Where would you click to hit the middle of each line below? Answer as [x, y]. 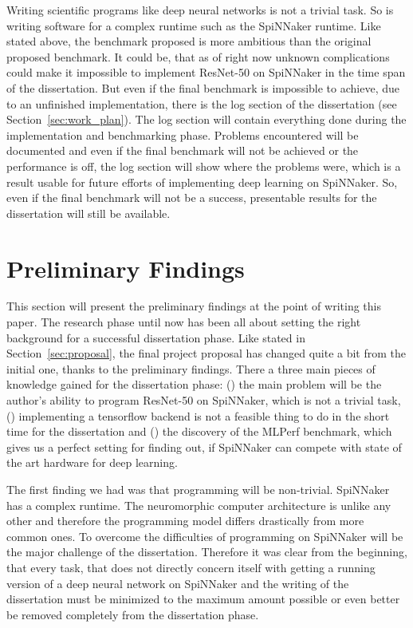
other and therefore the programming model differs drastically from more [185, 521]
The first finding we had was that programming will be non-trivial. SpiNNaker [198, 489]
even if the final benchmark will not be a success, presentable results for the [192, 197]
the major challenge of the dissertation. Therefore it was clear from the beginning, [207, 552]
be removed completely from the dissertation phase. [133, 614]
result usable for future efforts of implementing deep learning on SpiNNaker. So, [202, 182]
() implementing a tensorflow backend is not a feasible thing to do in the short [198, 415]
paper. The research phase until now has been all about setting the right [184, 322]
